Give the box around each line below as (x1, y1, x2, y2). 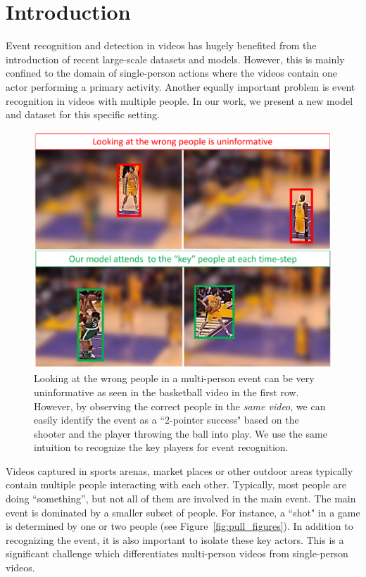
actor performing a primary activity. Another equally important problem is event (6, 79, 355, 94)
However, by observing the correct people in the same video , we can (34, 398, 326, 413)
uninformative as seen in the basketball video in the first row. (34, 384, 299, 399)
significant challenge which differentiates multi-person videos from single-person (6, 546, 348, 561)
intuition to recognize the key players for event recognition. (34, 440, 289, 455)
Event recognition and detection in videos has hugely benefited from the (6, 38, 317, 53)
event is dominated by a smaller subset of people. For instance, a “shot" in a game (6, 505, 360, 519)
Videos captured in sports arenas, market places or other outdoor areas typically (6, 463, 353, 478)
